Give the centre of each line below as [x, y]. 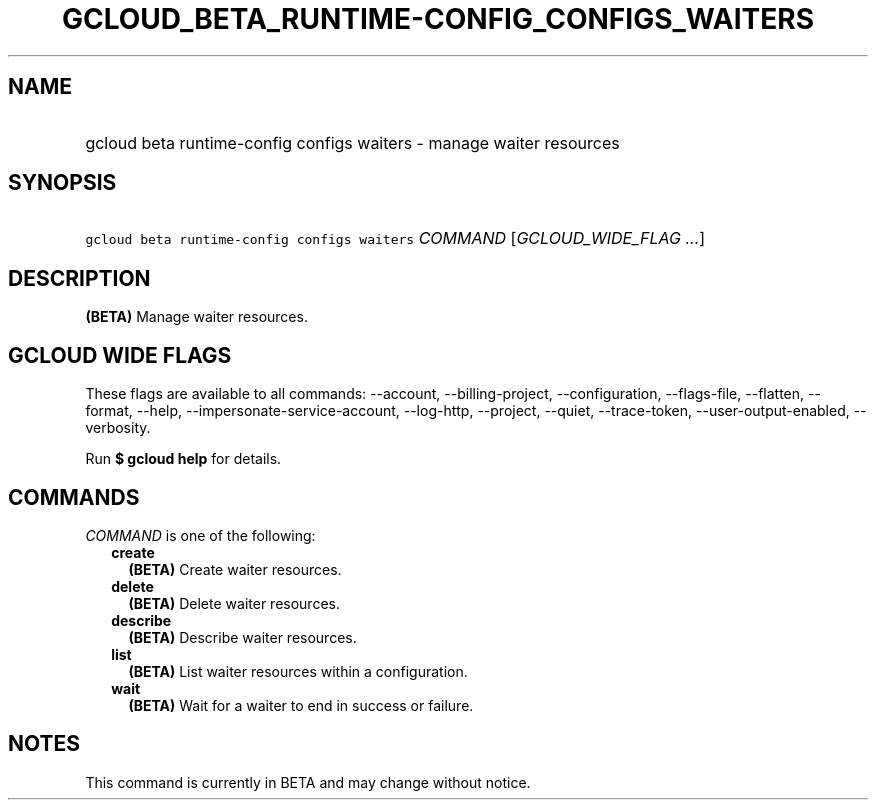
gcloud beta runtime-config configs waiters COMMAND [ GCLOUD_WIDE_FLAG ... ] [395, 238]
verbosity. [118, 428]
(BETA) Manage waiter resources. [196, 317]
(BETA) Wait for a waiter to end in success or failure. [301, 705]
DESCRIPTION [79, 278]
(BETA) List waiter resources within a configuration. [298, 671]
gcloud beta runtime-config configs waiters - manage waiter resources [352, 142]
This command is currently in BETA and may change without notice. [308, 782]
